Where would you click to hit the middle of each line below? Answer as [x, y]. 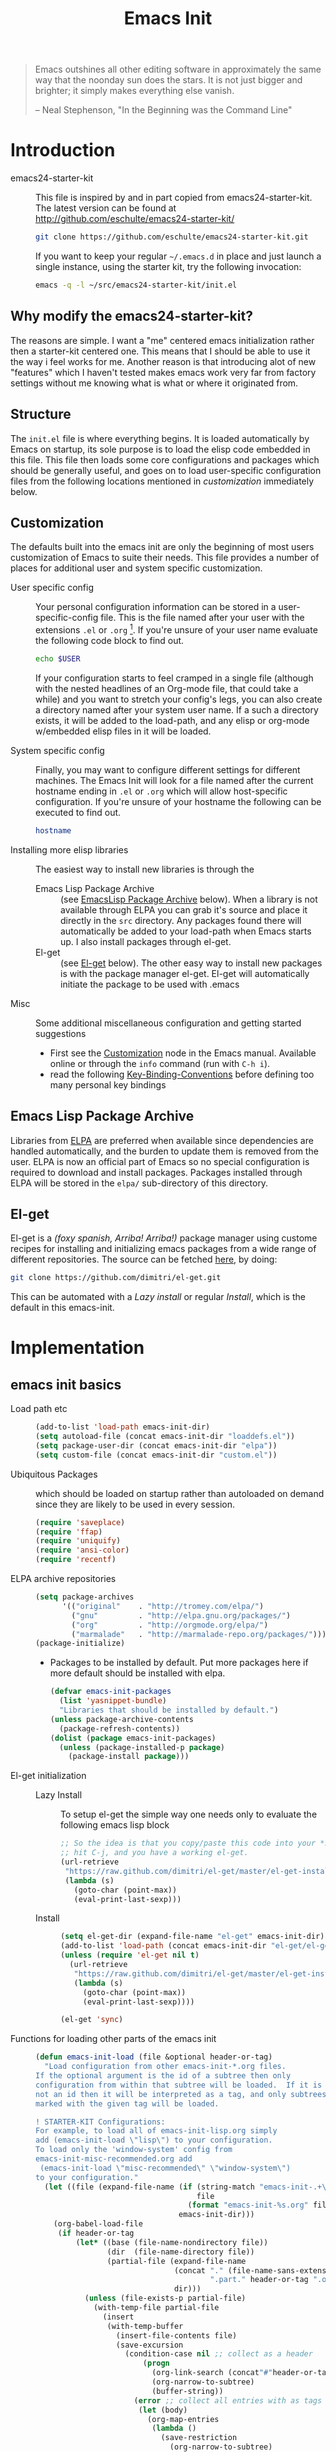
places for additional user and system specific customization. [136, 568]
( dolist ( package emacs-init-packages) [133, 1738]
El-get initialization [48, 1776]
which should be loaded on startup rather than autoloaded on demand [180, 1493]
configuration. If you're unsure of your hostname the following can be [178, 801]
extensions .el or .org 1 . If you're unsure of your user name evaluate [176, 629]
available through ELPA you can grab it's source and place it [184, 909]
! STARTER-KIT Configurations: [100, 2122]
